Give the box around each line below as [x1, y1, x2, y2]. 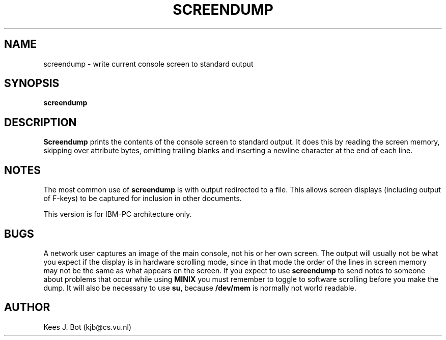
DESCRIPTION [4, 116, 77, 129]
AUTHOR [4, 301, 50, 314]
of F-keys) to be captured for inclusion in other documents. [43, 194, 242, 203]
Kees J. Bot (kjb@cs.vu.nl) [43, 322, 132, 331]
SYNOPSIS [4, 77, 60, 90]
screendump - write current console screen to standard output [43, 59, 254, 68]
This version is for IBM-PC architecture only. [43, 210, 192, 219]
